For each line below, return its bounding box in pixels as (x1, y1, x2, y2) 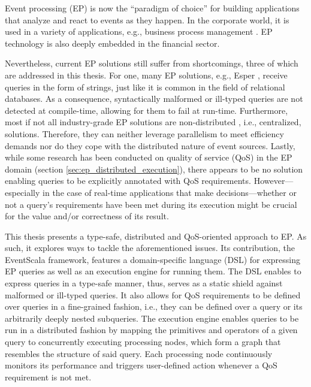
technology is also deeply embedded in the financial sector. (5, 37, 220, 49)
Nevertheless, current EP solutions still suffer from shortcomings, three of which (5, 57, 298, 69)
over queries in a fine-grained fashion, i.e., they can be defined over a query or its (5, 300, 303, 313)
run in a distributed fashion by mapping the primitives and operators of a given (5, 323, 298, 336)
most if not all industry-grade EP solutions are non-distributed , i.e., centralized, (5, 116, 301, 128)
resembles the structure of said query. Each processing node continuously (5, 347, 273, 359)
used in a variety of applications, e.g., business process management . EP (5, 25, 273, 38)
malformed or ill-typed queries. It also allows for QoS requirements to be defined (5, 288, 301, 301)
